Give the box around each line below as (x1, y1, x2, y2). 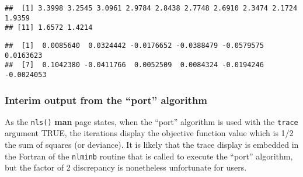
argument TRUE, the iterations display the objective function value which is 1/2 (5, 127, 294, 139)
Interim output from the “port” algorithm (5, 92, 208, 107)
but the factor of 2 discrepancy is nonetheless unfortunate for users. (5, 161, 247, 173)
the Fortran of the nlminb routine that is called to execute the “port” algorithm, (5, 150, 293, 162)
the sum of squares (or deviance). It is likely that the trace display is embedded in (5, 138, 299, 151)
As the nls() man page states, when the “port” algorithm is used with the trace (5, 115, 298, 127)
